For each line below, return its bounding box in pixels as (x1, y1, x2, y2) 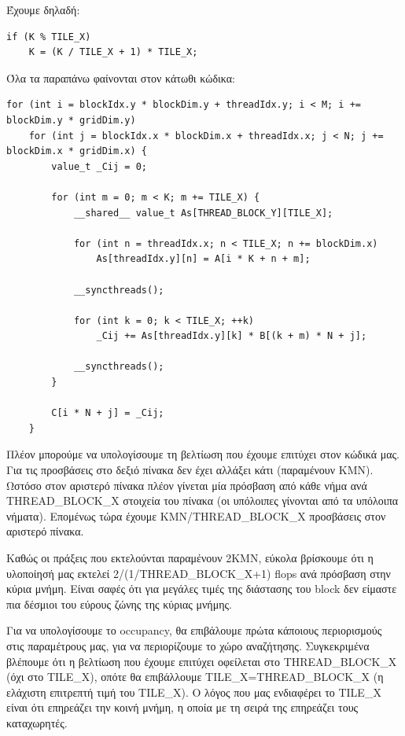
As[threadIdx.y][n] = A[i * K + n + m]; (96, 253, 311, 265)
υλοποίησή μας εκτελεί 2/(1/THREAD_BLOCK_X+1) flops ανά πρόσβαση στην (6, 565, 391, 581)
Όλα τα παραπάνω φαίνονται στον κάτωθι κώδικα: (6, 69, 235, 86)
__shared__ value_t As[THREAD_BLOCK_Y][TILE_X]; (73, 207, 333, 219)
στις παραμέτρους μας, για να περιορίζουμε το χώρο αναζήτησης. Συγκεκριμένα (6, 637, 370, 653)
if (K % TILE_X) (6, 31, 91, 42)
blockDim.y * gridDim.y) (6, 114, 136, 126)
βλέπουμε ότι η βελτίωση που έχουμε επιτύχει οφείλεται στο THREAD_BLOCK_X (6, 653, 397, 669)
